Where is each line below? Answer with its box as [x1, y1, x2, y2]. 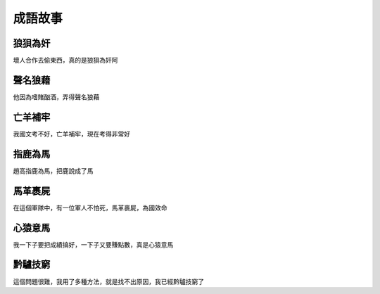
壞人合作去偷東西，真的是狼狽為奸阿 [13, 56, 118, 65]
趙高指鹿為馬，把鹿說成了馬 [13, 166, 94, 175]
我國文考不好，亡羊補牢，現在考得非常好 [13, 129, 130, 138]
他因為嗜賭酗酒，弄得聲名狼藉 [13, 92, 100, 101]
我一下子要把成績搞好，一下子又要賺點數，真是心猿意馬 [13, 240, 174, 249]
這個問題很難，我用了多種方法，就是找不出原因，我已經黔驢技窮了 [13, 277, 204, 286]
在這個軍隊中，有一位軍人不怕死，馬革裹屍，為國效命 [13, 203, 167, 212]
